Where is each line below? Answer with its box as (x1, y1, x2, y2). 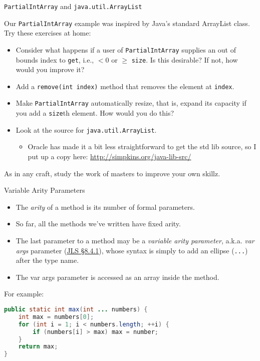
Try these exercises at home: (4, 28, 91, 38)
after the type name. (16, 255, 79, 265)
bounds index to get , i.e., (16, 54, 94, 65)
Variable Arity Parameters (4, 185, 85, 195)
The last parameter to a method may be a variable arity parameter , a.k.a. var (16, 235, 254, 245)
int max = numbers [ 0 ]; (18, 313, 94, 320)
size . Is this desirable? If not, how (131, 54, 238, 65)
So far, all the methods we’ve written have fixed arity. (16, 218, 181, 229)
